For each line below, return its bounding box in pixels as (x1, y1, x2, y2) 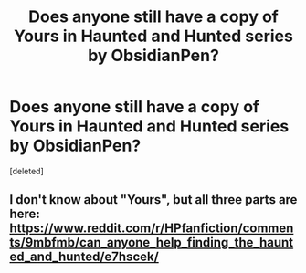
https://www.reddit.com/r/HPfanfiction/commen (9, 221, 294, 236)
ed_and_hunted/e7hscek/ (9, 249, 160, 265)
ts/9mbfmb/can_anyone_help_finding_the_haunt (9, 235, 294, 250)
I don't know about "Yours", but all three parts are (9, 192, 298, 207)
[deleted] (9, 165, 44, 176)
